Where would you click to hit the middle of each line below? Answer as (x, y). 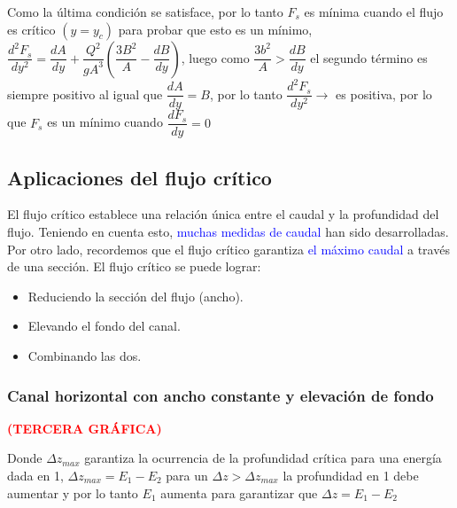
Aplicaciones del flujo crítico (139, 177)
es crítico (31, 29)
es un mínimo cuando (105, 122)
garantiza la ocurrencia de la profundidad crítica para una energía (263, 458)
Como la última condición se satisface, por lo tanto (145, 12)
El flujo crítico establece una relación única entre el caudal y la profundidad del (223, 214)
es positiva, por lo (384, 94)
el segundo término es (369, 57)
